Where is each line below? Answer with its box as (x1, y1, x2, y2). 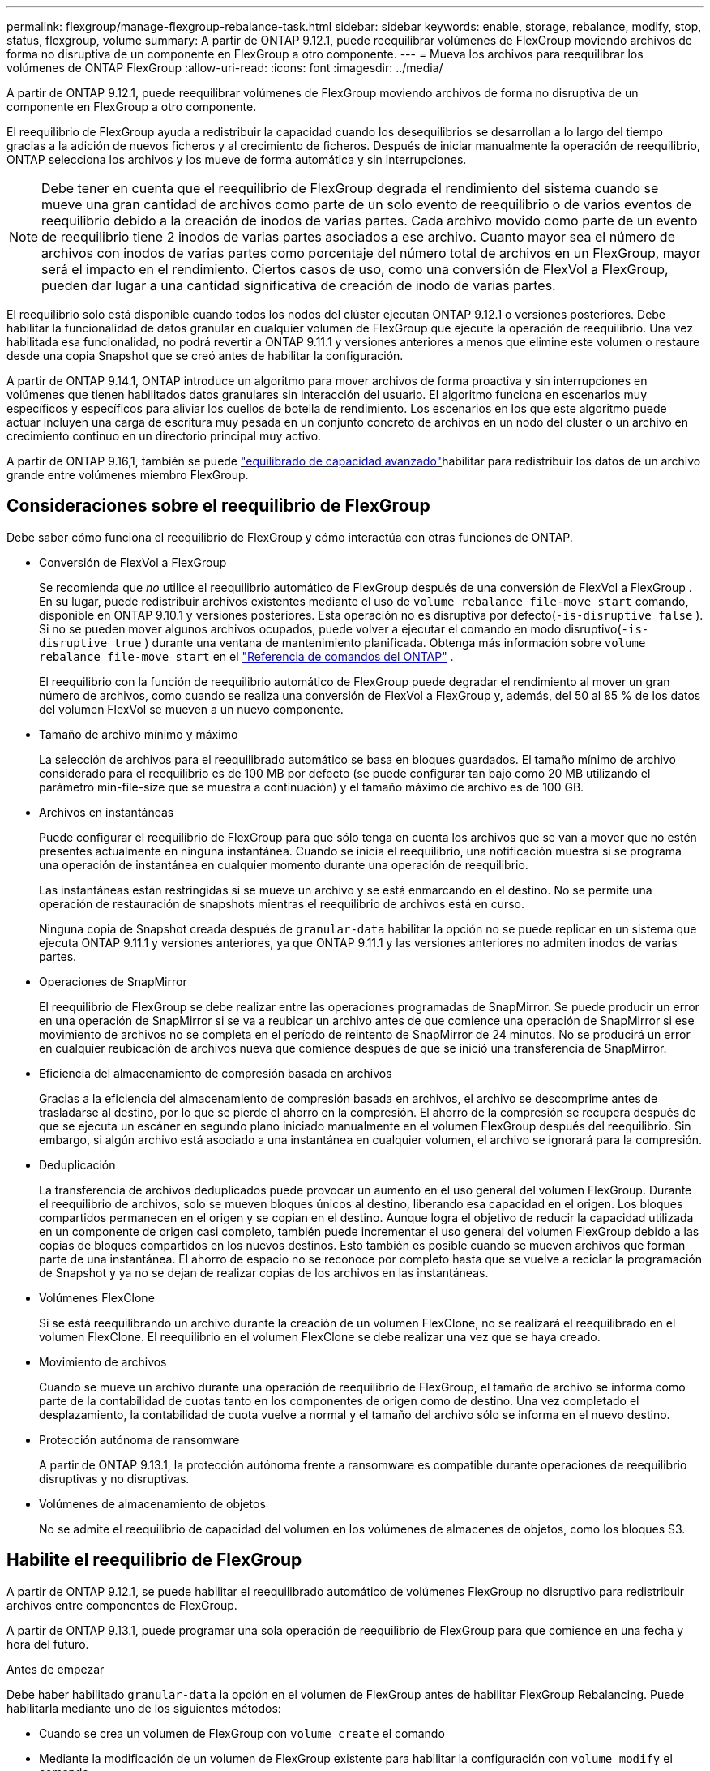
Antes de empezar (6, 1662, 105, 1676)
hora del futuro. (6, 1636, 89, 1651)
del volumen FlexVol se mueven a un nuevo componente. (39, 701, 344, 716)
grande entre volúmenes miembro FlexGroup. (6, 468, 249, 482)
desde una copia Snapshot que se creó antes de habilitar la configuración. (6, 349, 404, 362)
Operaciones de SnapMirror (39, 974, 187, 988)
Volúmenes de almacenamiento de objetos (39, 1496, 266, 1511)
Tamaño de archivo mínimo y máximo (39, 727, 238, 741)
